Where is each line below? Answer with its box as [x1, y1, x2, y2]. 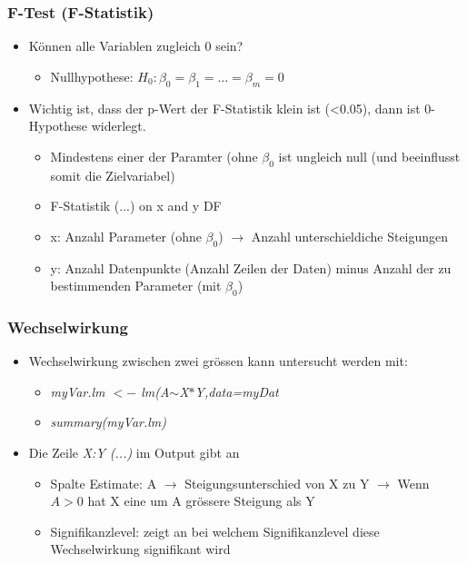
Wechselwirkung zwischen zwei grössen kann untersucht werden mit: [28, 351, 408, 371]
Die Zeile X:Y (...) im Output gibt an [28, 442, 240, 461]
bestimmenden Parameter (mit [50, 276, 222, 295]
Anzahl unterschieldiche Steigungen [251, 226, 449, 245]
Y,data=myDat [194, 381, 279, 401]
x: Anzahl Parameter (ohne [50, 226, 202, 245]
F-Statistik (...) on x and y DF [50, 196, 222, 215]
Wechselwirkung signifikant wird [50, 539, 231, 559]
